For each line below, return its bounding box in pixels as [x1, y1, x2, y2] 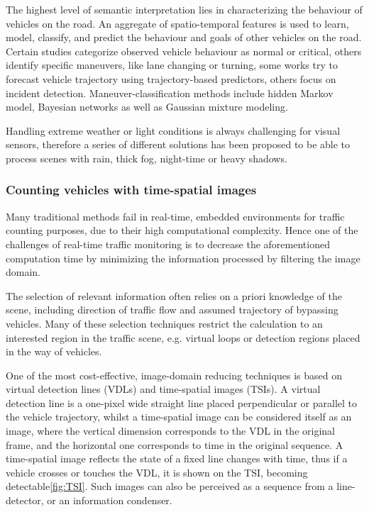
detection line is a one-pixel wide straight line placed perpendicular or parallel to [6, 395, 358, 410]
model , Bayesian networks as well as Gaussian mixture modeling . [6, 99, 288, 114]
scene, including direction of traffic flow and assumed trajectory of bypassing [6, 302, 338, 317]
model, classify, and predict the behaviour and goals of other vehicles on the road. [6, 30, 362, 45]
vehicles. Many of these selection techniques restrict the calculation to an [6, 316, 323, 330]
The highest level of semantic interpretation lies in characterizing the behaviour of [6, 2, 363, 16]
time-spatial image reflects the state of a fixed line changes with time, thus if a [6, 451, 348, 466]
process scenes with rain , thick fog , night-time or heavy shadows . [6, 150, 287, 165]
